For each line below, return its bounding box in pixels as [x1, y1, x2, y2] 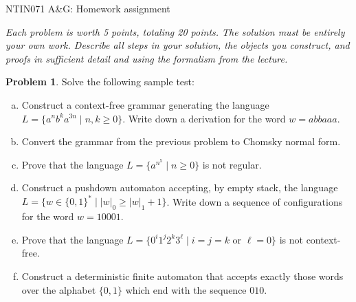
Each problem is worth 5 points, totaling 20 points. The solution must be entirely [5, 24, 345, 39]
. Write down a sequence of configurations [166, 194, 343, 208]
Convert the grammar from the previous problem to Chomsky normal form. [21, 134, 341, 149]
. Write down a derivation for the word [122, 111, 286, 125]
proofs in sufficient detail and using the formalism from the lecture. [5, 51, 288, 65]
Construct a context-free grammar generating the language [21, 97, 269, 111]
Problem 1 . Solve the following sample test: [5, 74, 194, 89]
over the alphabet [21, 282, 96, 296]
